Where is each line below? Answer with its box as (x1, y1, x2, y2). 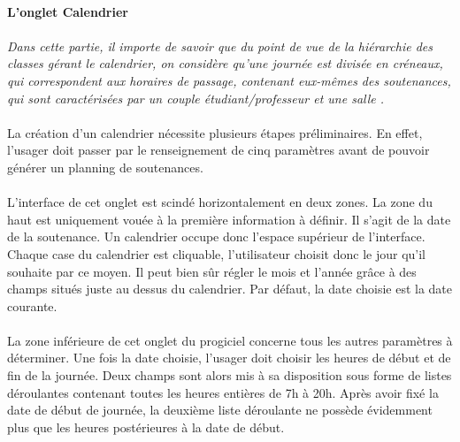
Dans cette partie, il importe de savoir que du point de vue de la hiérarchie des (7, 36, 433, 55)
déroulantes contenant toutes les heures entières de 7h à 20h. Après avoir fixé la (7, 383, 439, 401)
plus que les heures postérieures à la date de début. (7, 417, 285, 436)
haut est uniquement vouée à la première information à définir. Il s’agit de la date (7, 210, 451, 228)
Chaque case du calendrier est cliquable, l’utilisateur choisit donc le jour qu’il (7, 244, 425, 263)
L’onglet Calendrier (7, 2, 128, 20)
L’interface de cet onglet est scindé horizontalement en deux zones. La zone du (7, 193, 433, 211)
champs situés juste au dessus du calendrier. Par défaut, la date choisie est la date (7, 279, 453, 298)
